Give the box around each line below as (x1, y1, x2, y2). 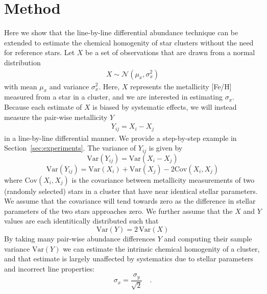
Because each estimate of (4, 101, 82, 112)
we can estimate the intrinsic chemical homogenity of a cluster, (63, 243, 260, 254)
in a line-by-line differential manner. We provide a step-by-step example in (4, 132, 237, 143)
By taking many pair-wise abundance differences (4, 233, 155, 244)
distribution (4, 57, 41, 67)
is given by (149, 142, 183, 153)
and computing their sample (164, 233, 252, 244)
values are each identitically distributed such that (4, 215, 159, 226)
